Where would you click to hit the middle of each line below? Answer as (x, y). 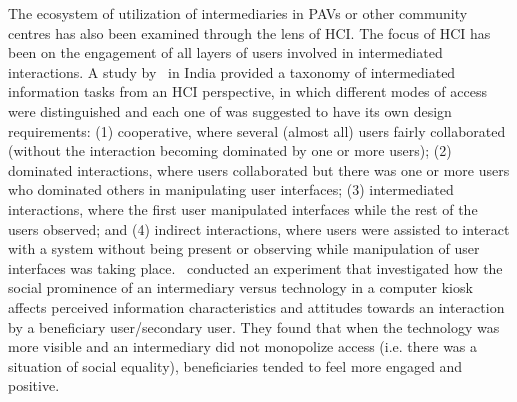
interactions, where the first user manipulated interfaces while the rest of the (243, 208)
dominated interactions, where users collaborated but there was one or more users (259, 169)
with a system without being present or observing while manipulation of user (244, 248)
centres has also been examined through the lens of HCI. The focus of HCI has (249, 32)
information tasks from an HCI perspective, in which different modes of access (247, 91)
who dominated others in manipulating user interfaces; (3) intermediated (231, 189)
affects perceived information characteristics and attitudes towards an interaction (256, 306)
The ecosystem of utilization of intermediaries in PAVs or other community (238, 13)
